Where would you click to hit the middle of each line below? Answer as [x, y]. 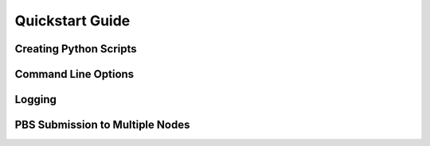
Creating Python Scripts [76, 49]
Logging [36, 100]
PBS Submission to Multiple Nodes [102, 125]
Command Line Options [74, 74]
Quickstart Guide [72, 21]
